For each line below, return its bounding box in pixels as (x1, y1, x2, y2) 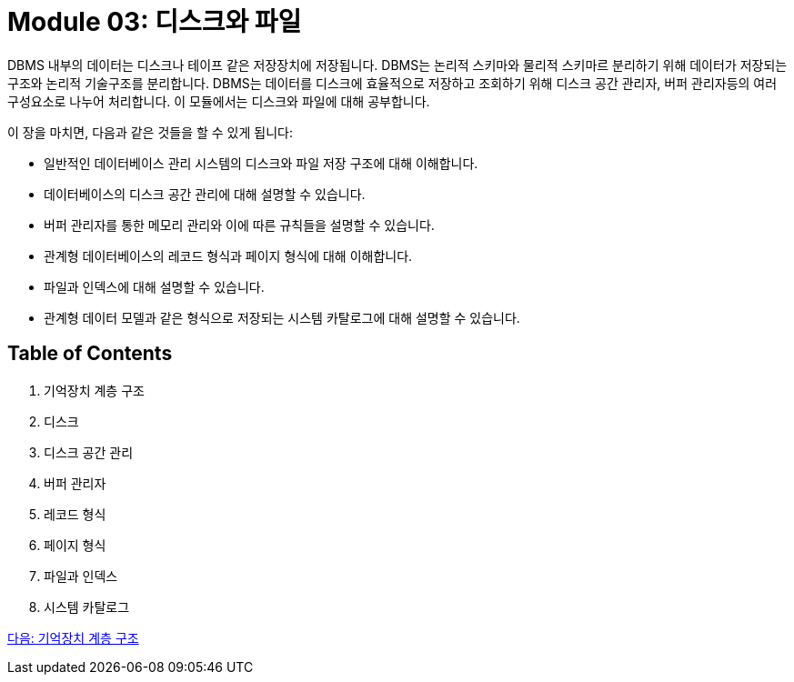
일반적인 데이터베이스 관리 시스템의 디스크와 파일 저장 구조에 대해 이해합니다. (44, 155, 478, 171)
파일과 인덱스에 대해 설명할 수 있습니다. (44, 278, 265, 295)
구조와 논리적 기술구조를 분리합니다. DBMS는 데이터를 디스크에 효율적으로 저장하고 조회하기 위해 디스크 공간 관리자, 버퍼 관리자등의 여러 (7, 75, 778, 91)
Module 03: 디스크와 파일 (7, 6, 302, 37)
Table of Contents (7, 342, 173, 366)
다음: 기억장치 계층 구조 (7, 629, 139, 646)
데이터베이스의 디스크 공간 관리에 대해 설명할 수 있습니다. (44, 186, 366, 202)
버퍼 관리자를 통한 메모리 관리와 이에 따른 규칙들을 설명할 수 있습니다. (44, 216, 435, 233)
